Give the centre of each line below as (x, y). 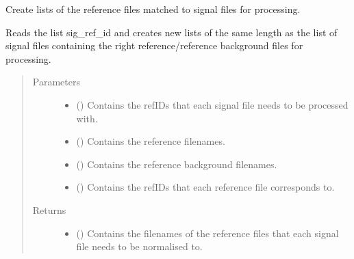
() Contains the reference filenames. (151, 141)
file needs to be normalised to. (139, 246)
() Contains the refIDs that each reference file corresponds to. (205, 187)
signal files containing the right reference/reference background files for (154, 45)
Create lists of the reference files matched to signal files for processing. (153, 9)
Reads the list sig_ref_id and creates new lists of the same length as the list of (172, 32)
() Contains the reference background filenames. (177, 164)
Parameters (56, 82)
